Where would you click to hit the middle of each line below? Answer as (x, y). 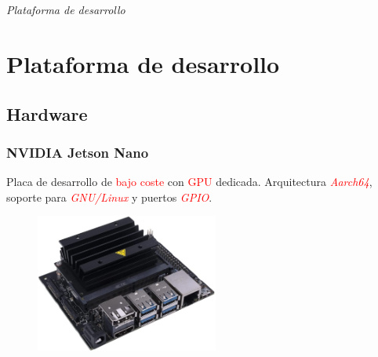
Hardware (47, 113)
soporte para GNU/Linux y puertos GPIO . (109, 197)
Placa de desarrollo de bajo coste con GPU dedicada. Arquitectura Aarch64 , (189, 182)
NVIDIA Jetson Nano (78, 152)
